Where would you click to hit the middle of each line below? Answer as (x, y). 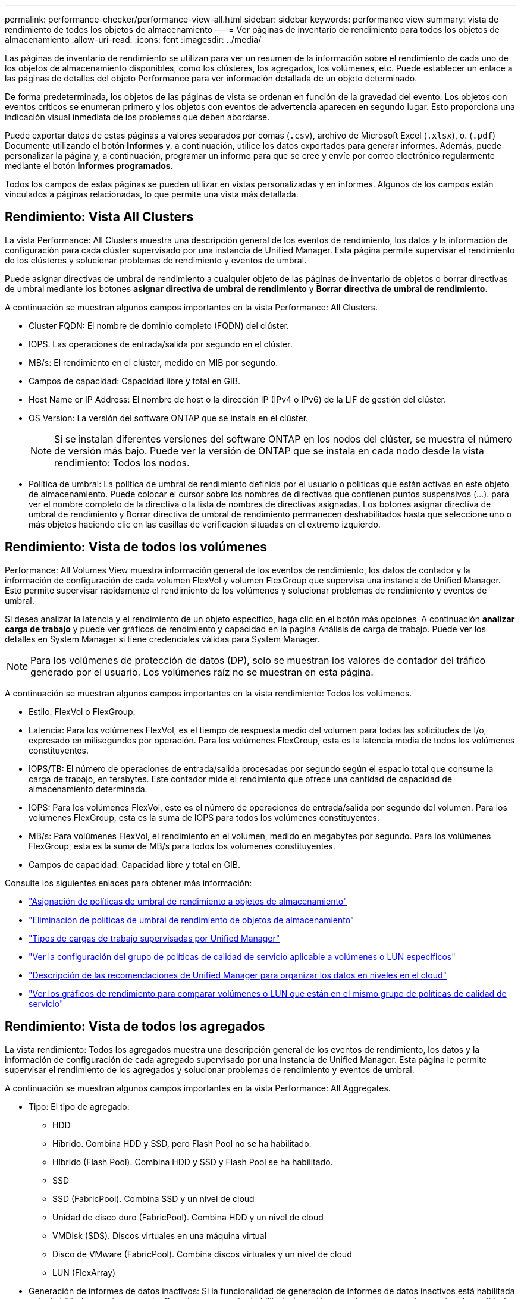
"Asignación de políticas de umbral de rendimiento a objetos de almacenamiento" (188, 901)
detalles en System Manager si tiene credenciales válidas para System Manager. (162, 639)
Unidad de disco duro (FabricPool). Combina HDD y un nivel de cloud (188, 1217)
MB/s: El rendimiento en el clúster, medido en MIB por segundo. (153, 362)
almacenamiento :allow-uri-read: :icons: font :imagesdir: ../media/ (133, 40)
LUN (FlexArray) (84, 1272)
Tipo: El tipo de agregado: (79, 1106)
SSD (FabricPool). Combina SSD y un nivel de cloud (153, 1198)
